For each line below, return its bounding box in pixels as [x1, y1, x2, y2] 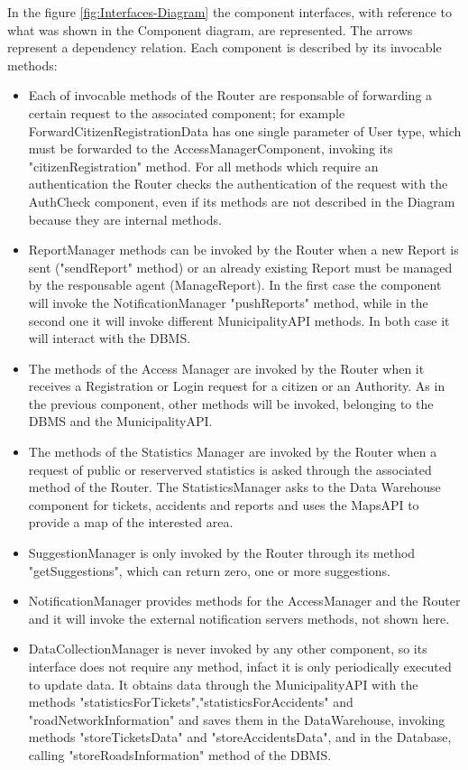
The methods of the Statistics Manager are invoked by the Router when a [28, 442, 437, 461]
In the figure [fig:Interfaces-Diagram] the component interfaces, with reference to [7, 3, 452, 21]
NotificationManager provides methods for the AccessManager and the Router [28, 591, 461, 610]
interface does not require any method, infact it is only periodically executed [28, 657, 452, 675]
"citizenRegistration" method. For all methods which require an [28, 156, 379, 175]
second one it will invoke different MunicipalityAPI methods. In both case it [28, 311, 450, 329]
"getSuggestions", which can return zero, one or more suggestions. [28, 561, 390, 580]
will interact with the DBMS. [28, 329, 191, 348]
